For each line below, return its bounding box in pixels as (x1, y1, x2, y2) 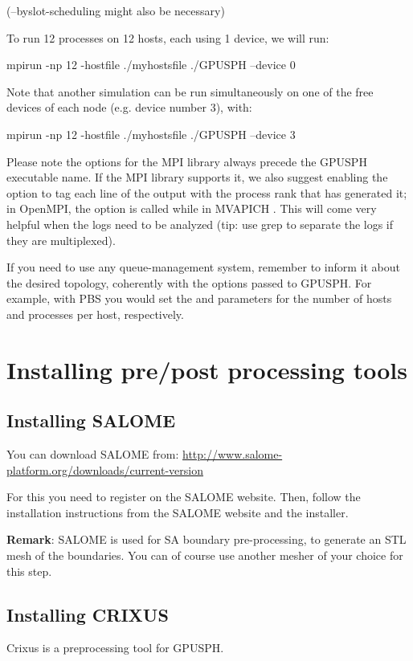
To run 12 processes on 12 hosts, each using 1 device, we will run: (6, 29, 329, 46)
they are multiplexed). (6, 231, 116, 248)
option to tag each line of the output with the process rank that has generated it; (6, 184, 407, 201)
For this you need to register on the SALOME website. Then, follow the (6, 488, 361, 505)
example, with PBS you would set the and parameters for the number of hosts (6, 290, 392, 307)
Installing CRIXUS (6, 602, 169, 626)
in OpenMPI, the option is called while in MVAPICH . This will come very (6, 200, 377, 217)
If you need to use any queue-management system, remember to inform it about (6, 259, 400, 275)
